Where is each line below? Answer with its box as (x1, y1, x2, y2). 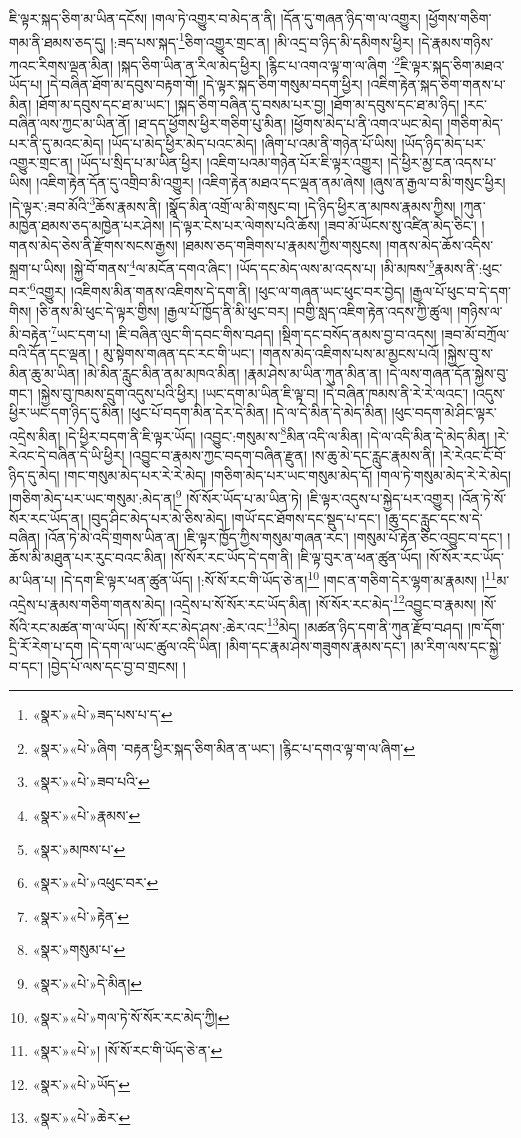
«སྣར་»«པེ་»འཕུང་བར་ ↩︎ (32, 872, 159, 893)
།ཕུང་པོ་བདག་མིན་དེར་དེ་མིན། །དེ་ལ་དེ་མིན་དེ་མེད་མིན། (128, 402, 387, 423)
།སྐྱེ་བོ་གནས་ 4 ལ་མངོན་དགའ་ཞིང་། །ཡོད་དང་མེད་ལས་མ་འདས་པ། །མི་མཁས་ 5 (70, 255, 435, 278)
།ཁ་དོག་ (467, 616, 505, 637)
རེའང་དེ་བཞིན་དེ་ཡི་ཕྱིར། (9, 445, 125, 466)
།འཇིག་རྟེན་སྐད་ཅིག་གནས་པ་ (367, 74, 506, 95)
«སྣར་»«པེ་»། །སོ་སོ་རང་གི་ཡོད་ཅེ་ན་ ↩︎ (32, 1040, 223, 1061)
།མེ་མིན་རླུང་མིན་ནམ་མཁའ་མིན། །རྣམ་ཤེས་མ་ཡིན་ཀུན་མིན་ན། (84, 363, 382, 384)
